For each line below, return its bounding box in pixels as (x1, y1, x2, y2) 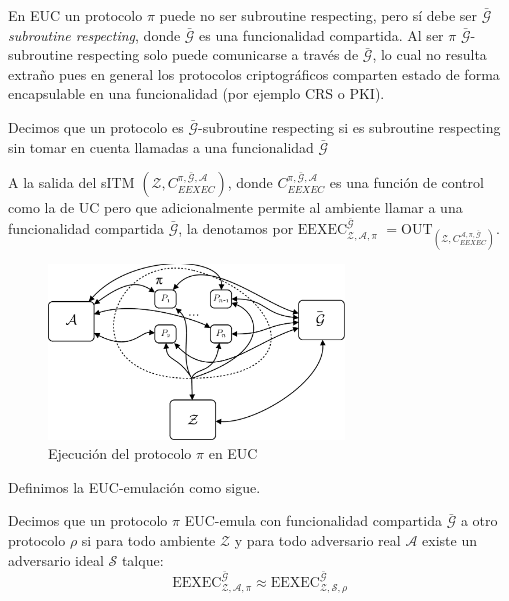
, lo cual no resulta (372, 44, 487, 65)
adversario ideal (8, 549, 104, 570)
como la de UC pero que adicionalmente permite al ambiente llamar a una (8, 197, 463, 218)
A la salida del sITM (8, 172, 135, 193)
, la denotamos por (178, 218, 294, 239)
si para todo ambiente (81, 530, 216, 551)
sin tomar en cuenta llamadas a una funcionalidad (8, 136, 314, 157)
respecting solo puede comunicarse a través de (77, 44, 359, 65)
